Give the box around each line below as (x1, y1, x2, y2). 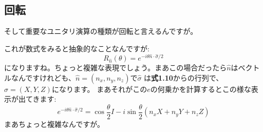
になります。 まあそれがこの (51, 83, 147, 94)
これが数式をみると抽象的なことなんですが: (4, 43, 149, 53)
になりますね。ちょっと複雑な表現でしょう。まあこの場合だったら (4, 62, 227, 73)
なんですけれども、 (11, 72, 76, 83)
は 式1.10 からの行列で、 (144, 72, 223, 83)
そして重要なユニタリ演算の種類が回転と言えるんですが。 (4, 26, 198, 36)
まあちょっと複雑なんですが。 (4, 118, 105, 129)
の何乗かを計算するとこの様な (150, 83, 251, 94)
